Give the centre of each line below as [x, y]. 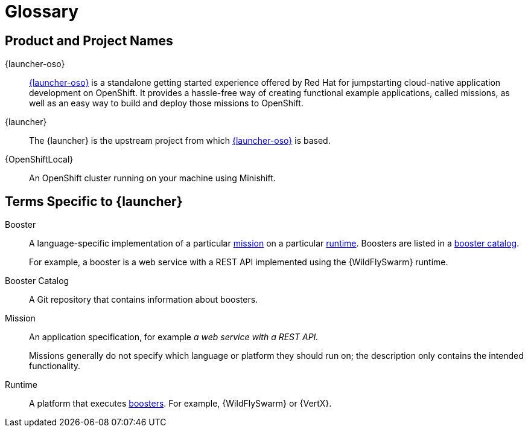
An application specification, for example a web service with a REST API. [174, 337]
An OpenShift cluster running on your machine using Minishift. [152, 178]
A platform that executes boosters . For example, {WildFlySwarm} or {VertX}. [180, 404]
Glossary [42, 11]
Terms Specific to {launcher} [94, 201]
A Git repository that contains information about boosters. [144, 300]
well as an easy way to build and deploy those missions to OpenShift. [166, 103]
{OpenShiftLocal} [39, 160]
